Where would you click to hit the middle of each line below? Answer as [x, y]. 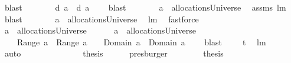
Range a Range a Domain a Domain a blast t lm [141, 42]
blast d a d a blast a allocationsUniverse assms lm [145, 7]
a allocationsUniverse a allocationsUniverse [100, 30]
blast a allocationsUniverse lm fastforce [102, 19]
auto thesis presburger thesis [114, 53]
